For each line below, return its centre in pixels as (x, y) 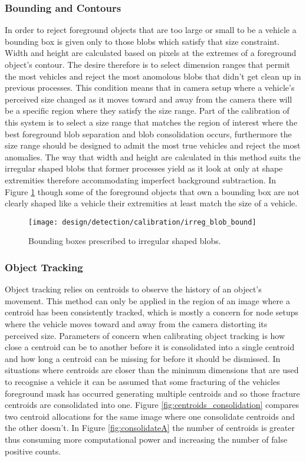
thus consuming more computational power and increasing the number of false (146, 439)
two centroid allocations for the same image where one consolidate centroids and (150, 416)
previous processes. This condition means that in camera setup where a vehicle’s (150, 88)
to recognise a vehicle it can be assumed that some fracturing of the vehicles (142, 381)
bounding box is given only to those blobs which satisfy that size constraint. (142, 41)
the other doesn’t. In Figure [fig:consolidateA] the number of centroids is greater (150, 428)
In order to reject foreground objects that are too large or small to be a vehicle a (151, 30)
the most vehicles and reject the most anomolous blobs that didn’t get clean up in (153, 76)
